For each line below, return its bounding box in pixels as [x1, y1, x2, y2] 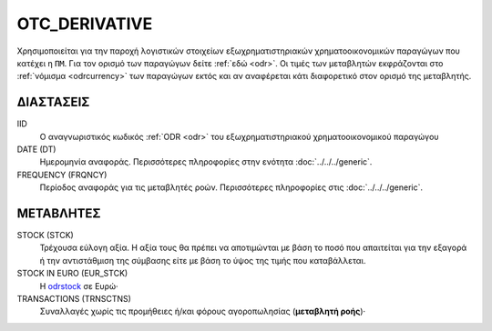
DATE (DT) [16, 144, 56, 155]
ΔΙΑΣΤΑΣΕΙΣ [16, 95, 90, 110]
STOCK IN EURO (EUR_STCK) [16, 268, 128, 279]
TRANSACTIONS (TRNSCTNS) [16, 294, 132, 305]
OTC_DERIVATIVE [16, 14, 153, 34]
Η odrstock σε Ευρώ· [39, 280, 118, 291]
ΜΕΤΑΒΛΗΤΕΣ [16, 206, 101, 221]
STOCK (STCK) [16, 230, 75, 241]
